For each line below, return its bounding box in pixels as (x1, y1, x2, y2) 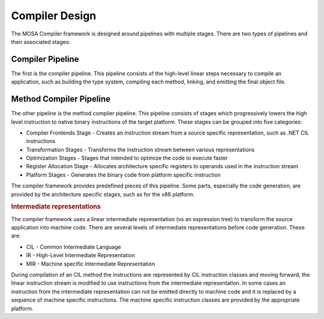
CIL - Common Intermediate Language (26, 243, 121, 251)
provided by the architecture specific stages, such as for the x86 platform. (11, 190, 195, 198)
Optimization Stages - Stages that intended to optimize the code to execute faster (26, 154, 228, 162)
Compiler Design (11, 9, 97, 22)
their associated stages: (11, 38, 71, 45)
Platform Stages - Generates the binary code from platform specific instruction (26, 171, 221, 178)
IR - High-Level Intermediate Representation (26, 252, 135, 259)
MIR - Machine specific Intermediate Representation (26, 260, 155, 267)
